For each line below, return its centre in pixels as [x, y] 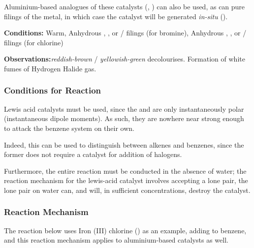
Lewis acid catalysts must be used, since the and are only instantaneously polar [124, 108]
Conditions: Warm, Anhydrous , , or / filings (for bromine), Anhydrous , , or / [125, 33]
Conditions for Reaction [53, 90]
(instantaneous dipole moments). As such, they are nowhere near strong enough [124, 118]
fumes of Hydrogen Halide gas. [50, 68]
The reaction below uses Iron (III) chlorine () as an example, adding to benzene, [125, 230]
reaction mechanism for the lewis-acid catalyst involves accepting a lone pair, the [126, 180]
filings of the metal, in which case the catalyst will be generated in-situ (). [116, 16]
